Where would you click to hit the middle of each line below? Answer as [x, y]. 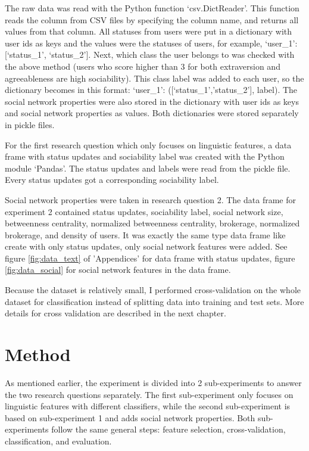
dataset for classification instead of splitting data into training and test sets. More [154, 301]
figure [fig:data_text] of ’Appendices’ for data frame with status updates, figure [150, 258]
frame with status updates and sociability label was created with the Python [145, 156]
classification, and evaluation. [58, 441]
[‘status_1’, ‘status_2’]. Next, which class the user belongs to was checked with [150, 55]
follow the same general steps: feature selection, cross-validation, [168, 429]
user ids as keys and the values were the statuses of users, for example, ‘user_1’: [151, 43]
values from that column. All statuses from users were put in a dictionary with [149, 31]
